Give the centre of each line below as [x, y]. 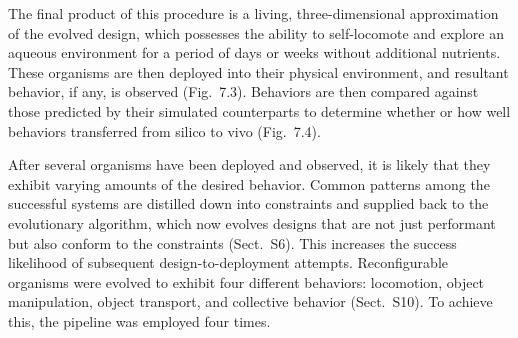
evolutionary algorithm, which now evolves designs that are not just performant [252, 222]
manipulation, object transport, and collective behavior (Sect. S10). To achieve [250, 301]
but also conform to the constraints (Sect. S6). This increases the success [232, 242]
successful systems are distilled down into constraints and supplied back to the [248, 203]
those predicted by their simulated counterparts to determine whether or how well [259, 110]
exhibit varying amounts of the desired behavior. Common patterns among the [249, 183]
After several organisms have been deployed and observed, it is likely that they [249, 164]
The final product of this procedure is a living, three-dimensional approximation [253, 13]
